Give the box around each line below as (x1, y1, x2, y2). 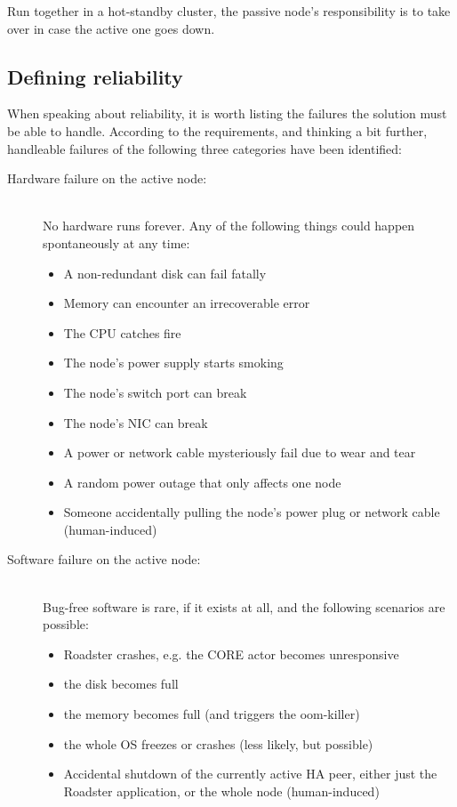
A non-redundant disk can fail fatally (63, 263, 267, 282)
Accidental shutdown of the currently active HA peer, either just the (63, 764, 437, 783)
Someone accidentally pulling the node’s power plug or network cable (63, 503, 440, 521)
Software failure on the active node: (7, 550, 201, 569)
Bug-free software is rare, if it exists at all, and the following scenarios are (43, 597, 445, 616)
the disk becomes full (63, 674, 179, 693)
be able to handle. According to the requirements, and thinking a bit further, (7, 121, 428, 140)
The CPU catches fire (63, 323, 181, 342)
